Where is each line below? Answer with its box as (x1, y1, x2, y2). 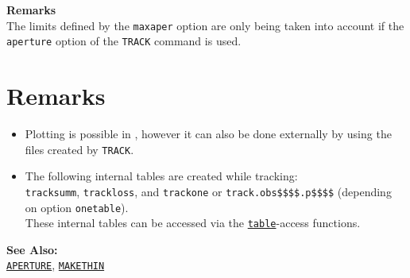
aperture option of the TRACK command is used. (6, 33, 242, 49)
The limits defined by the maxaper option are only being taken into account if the (6, 17, 404, 33)
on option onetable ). (25, 199, 129, 215)
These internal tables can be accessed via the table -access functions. (25, 214, 361, 231)
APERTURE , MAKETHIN (6, 257, 105, 273)
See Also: (6, 241, 58, 257)
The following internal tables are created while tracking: (25, 168, 298, 184)
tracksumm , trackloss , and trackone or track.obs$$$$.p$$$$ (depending (25, 183, 392, 199)
